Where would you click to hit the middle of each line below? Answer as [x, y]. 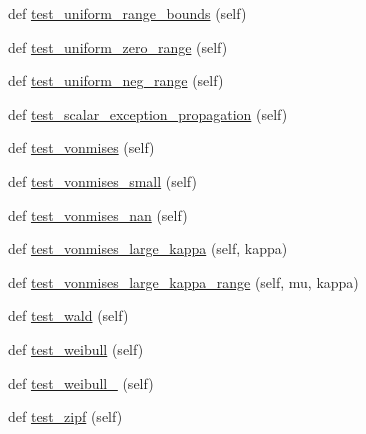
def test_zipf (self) [65, 416]
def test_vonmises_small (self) [102, 180]
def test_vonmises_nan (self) [98, 214]
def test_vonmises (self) [81, 147]
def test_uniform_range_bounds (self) [127, 13]
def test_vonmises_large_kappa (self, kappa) [148, 248]
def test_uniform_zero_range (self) [118, 46]
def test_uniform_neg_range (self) [116, 80]
